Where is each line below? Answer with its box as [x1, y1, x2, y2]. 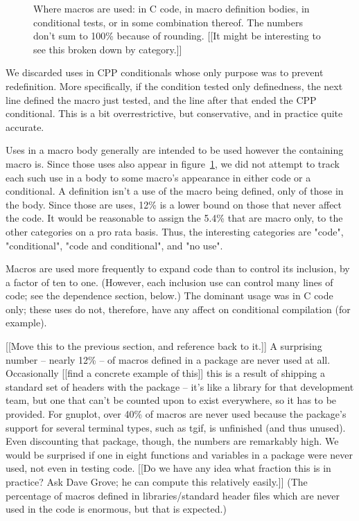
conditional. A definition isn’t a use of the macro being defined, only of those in [6, 184, 344, 198]
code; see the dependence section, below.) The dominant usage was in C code [6, 288, 333, 303]
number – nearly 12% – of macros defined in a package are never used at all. [6, 352, 331, 367]
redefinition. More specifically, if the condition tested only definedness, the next [6, 78, 343, 93]
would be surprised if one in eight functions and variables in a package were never [6, 447, 353, 461]
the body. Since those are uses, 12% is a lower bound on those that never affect [6, 197, 342, 211]
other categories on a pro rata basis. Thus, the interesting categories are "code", [6, 224, 344, 238]
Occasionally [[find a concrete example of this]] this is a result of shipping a [6, 366, 325, 380]
